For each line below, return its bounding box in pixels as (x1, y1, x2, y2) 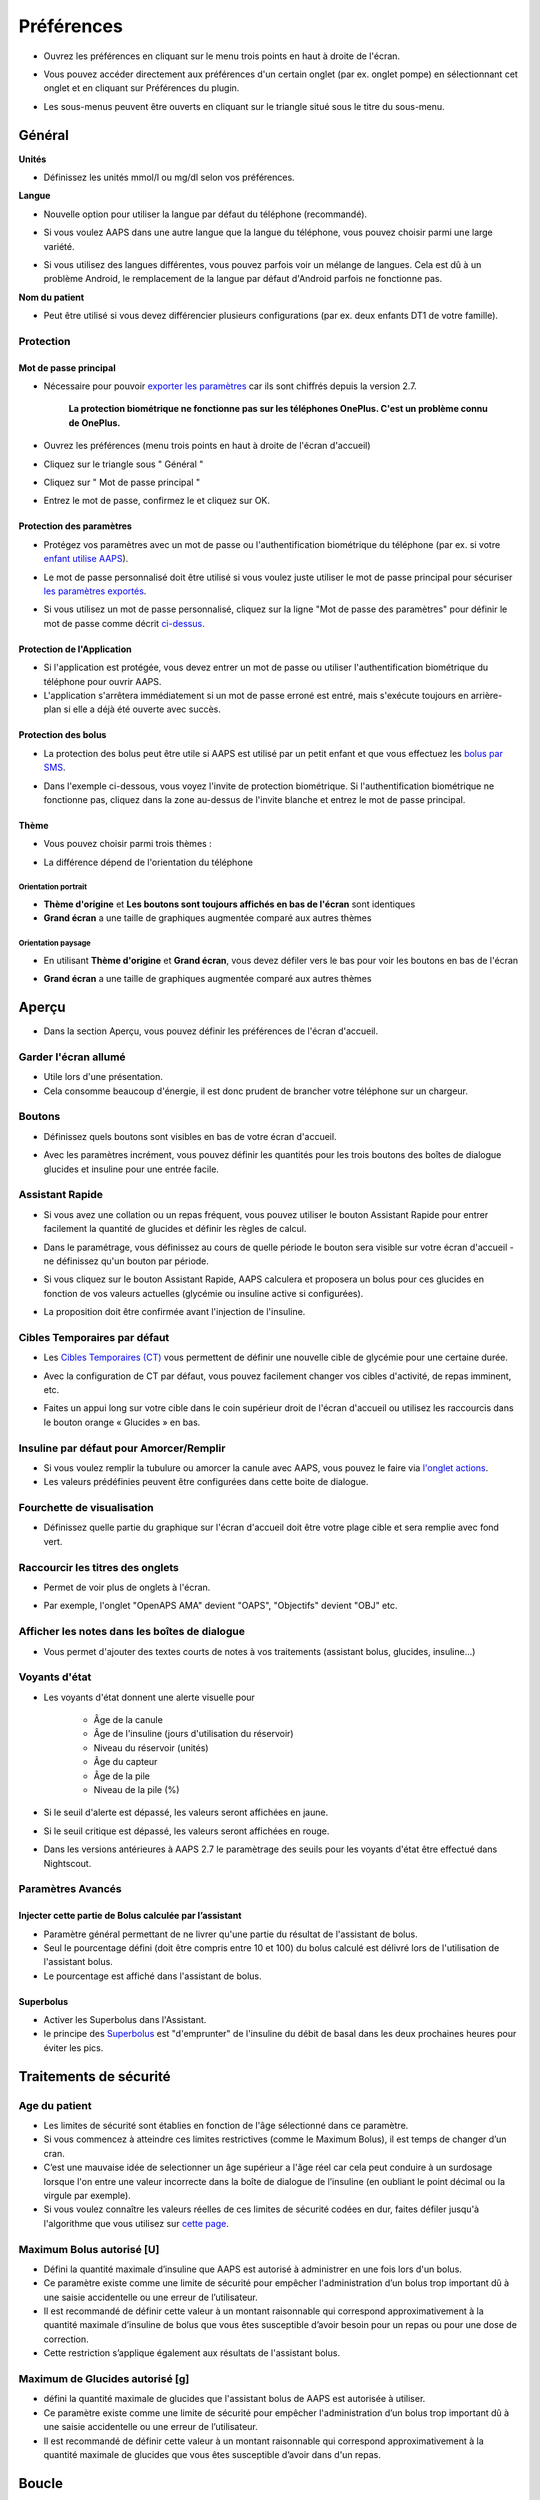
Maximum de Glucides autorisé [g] (18, 2371, 190, 2385)
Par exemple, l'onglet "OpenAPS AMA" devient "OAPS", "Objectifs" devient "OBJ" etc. (43, 1600, 399, 1612)
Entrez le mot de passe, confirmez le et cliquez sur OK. (43, 495, 270, 507)
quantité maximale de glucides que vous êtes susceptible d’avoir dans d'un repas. (43, 2448, 382, 2460)
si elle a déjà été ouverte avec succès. (63, 703, 222, 715)
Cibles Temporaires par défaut (18, 1330, 170, 1344)
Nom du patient (18, 291, 85, 303)
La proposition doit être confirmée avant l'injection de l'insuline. (43, 1306, 306, 1318)
